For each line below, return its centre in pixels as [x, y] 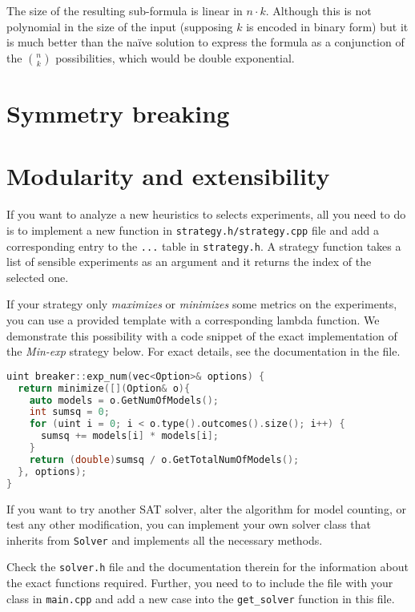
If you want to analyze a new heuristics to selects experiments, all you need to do [206, 214]
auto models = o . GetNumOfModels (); [124, 400]
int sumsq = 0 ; [69, 412]
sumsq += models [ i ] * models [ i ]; [130, 436]
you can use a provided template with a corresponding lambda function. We [193, 319]
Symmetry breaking [118, 113]
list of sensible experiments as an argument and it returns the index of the [189, 262]
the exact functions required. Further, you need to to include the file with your [200, 582]
